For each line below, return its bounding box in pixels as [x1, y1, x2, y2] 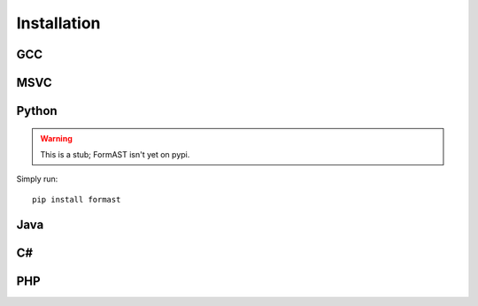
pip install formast [32, 195, 121, 204]
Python [16, 103, 58, 119]
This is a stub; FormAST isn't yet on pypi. [40, 149, 190, 159]
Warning [40, 133, 73, 143]
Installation [16, 13, 101, 33]
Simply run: [16, 173, 58, 185]
